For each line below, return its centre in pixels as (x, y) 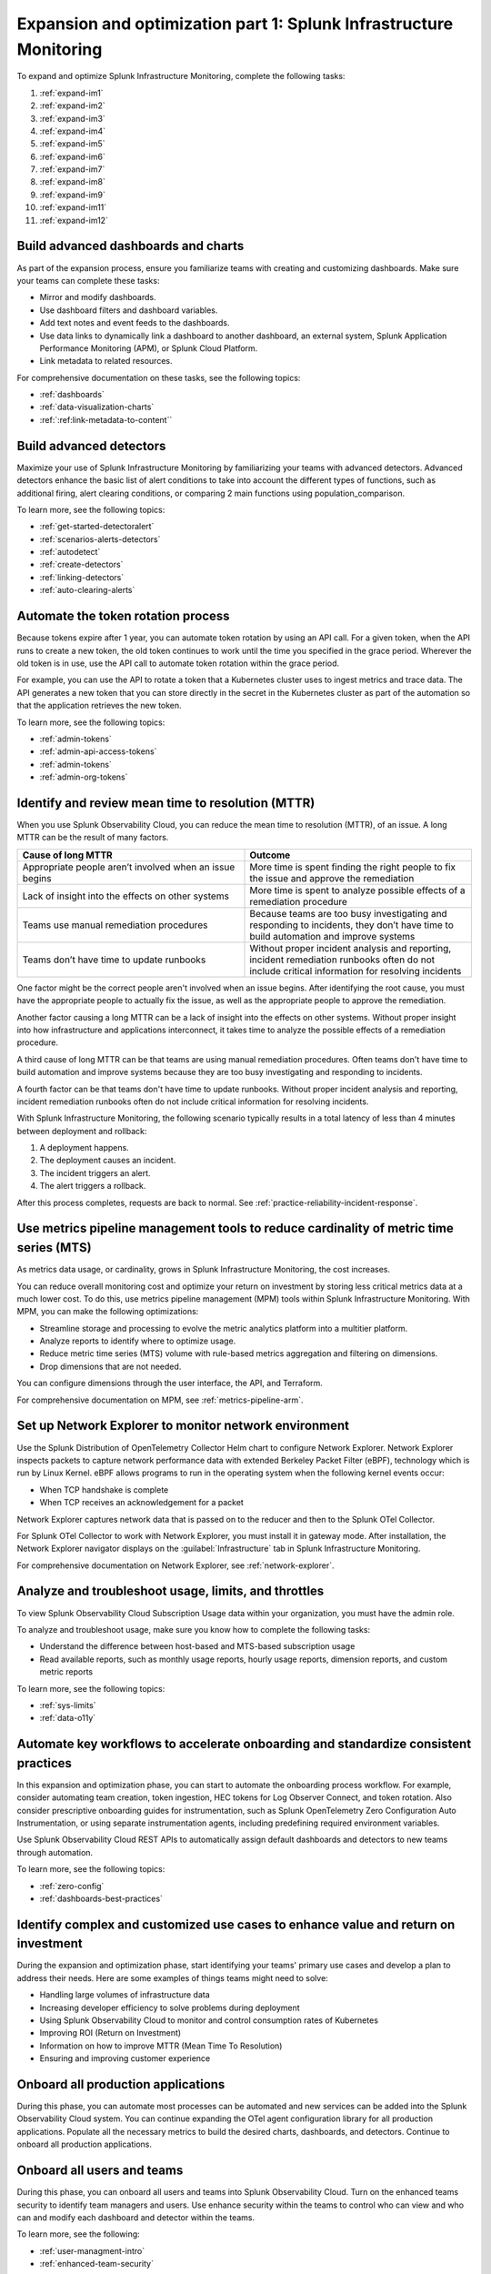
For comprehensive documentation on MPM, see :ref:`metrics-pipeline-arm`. (160, 1400)
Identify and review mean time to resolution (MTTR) (166, 803)
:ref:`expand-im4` (73, 131)
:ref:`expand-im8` (73, 182)
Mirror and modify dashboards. (98, 297)
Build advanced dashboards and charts (130, 246)
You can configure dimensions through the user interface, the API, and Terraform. (170, 1384)
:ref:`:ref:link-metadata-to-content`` (106, 419)
